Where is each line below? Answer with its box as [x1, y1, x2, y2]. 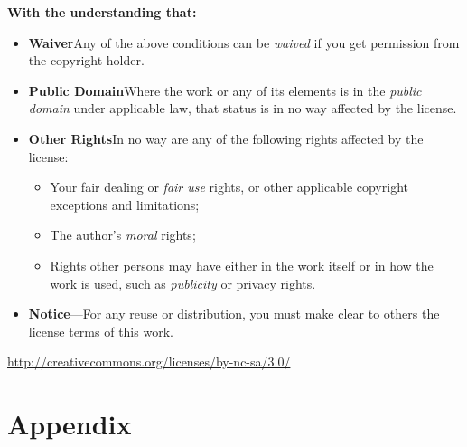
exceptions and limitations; [50, 195, 200, 214]
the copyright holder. [28, 51, 145, 70]
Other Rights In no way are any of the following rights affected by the [28, 128, 424, 147]
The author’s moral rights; [50, 225, 196, 244]
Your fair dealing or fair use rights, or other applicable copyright [50, 177, 408, 196]
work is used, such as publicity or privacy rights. [50, 273, 316, 292]
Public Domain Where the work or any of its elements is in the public [28, 81, 422, 100]
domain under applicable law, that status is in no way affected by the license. [28, 99, 457, 118]
